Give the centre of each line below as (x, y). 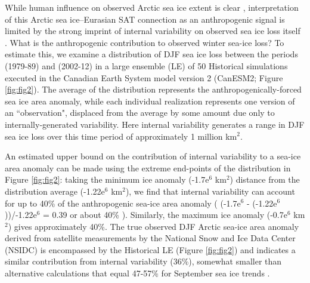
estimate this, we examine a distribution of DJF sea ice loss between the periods (151, 54)
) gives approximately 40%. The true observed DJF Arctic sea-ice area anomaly (154, 226)
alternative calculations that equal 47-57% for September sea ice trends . (137, 273)
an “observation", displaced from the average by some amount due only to (140, 113)
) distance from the (265, 179)
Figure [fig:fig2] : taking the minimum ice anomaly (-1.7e (107, 179)
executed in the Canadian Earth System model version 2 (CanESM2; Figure (144, 77)
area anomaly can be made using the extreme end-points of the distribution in (148, 167)
